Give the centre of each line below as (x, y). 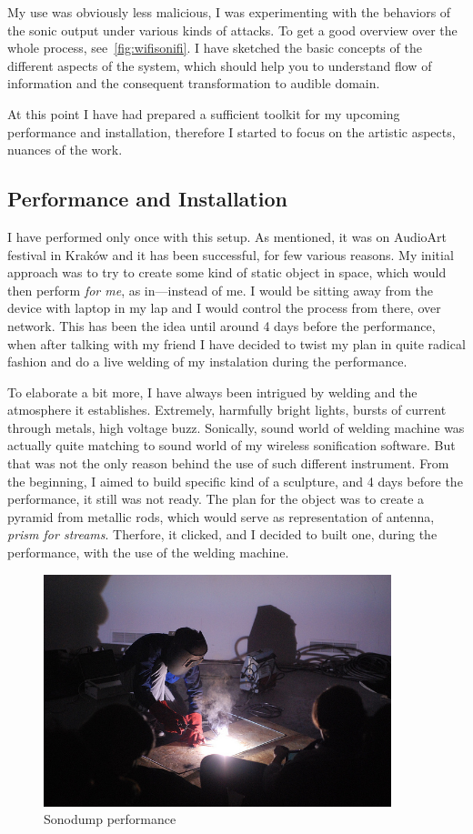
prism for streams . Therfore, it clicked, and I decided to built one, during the (222, 534)
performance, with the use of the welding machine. (148, 553)
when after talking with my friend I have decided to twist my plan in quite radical (236, 343)
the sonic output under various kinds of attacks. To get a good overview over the (232, 30)
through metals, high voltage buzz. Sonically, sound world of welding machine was (236, 427)
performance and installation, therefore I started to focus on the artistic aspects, (231, 131)
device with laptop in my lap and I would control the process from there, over (224, 308)
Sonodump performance (110, 819)
